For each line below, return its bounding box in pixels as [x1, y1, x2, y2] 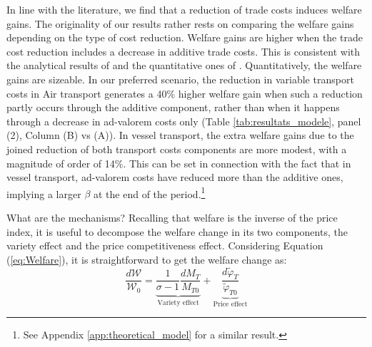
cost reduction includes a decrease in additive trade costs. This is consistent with [6, 43, 361, 58]
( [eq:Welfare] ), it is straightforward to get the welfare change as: [6, 252, 287, 266]
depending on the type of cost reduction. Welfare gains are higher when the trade [6, 30, 363, 45]
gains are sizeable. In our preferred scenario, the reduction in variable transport [6, 71, 354, 86]
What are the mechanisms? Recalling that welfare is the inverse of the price [6, 209, 338, 224]
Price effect [213, 301, 248, 309]
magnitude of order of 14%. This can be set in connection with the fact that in [6, 155, 351, 170]
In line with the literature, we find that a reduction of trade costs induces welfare [6, 2, 362, 16]
